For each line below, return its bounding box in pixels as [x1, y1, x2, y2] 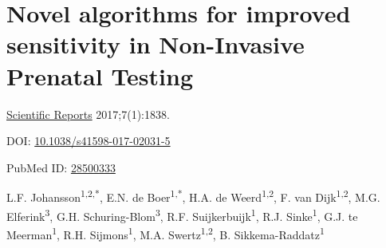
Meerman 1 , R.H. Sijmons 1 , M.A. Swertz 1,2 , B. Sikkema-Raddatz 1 [6, 223, 325, 242]
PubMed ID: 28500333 [6, 159, 116, 175]
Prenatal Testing [6, 59, 194, 92]
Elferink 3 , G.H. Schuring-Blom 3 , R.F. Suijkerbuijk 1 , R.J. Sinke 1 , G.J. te [6, 205, 358, 224]
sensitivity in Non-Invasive [6, 28, 305, 61]
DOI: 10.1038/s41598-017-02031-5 [6, 132, 171, 149]
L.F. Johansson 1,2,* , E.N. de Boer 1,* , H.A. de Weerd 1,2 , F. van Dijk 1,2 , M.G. [6, 187, 380, 205]
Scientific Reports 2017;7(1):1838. [6, 105, 170, 122]
